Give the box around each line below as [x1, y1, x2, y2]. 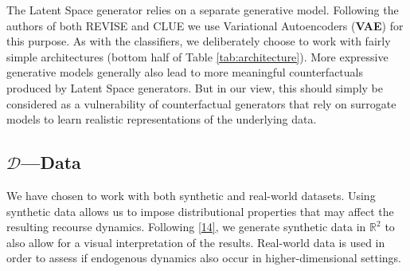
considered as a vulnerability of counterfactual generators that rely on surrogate [6, 95, 396, 112]
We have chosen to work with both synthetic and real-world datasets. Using [6, 187, 376, 203]
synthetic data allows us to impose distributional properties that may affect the [6, 202, 394, 219]
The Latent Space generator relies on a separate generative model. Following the [6, 2, 399, 18]
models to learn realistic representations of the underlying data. [6, 111, 317, 128]
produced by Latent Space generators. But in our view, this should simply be [6, 79, 383, 96]
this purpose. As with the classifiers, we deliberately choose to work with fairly [6, 33, 391, 49]
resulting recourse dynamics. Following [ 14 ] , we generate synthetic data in [6, 218, 366, 235]
